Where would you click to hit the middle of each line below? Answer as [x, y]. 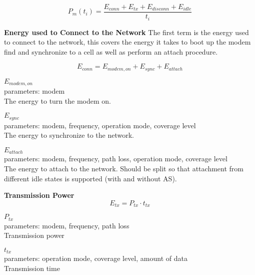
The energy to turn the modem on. [57, 100]
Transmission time [32, 268]
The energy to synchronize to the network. [69, 135]
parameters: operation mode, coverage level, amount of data [96, 258]
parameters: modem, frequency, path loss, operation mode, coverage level [116, 159]
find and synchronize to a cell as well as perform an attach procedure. [111, 51]
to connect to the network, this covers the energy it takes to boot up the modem [127, 42]
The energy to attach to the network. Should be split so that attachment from [124, 169]
